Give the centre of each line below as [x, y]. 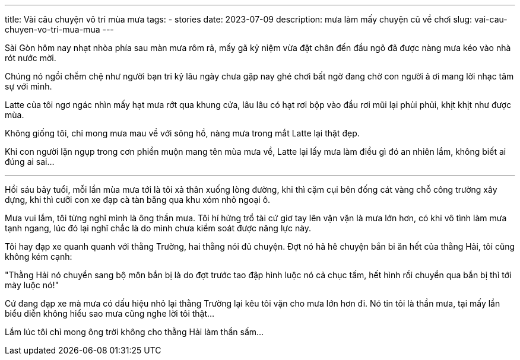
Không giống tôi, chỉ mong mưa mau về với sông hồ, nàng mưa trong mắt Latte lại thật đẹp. [182, 133]
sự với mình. [28, 86]
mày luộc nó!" [32, 285]
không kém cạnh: [39, 257]
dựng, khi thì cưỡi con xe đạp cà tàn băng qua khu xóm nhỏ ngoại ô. [138, 200]
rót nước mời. [31, 58]
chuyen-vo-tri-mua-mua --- [59, 29]
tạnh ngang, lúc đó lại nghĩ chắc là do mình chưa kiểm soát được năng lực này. [158, 228]
